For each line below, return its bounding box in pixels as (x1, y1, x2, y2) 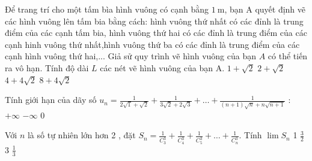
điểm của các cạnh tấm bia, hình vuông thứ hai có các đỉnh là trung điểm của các (5, 26, 307, 39)
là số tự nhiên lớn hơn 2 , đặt (27, 129, 136, 141)
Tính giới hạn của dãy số (5, 93, 97, 106)
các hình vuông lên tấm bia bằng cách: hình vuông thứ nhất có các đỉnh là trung (5, 14, 304, 27)
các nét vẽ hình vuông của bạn (100, 61, 213, 74)
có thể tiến (268, 50, 308, 62)
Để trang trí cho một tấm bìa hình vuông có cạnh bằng (5, 3, 209, 15)
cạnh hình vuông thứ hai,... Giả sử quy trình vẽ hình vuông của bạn (5, 50, 256, 62)
